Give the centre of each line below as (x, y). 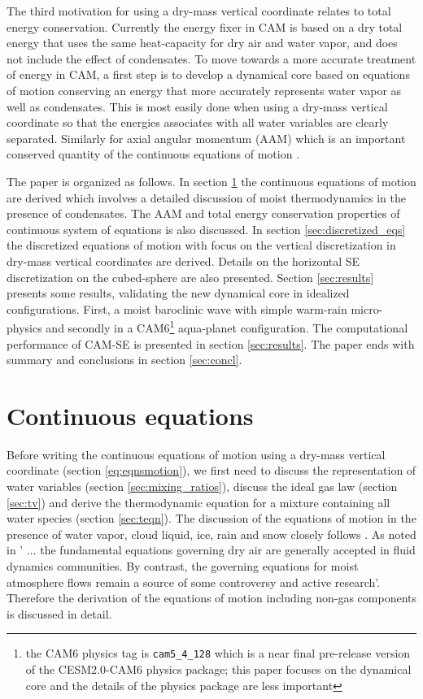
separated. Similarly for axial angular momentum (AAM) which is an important (206, 138)
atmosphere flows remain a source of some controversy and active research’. (194, 582)
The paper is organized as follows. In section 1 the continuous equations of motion (211, 181)
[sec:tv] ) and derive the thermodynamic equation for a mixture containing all (198, 502)
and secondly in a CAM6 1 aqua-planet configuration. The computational (227, 326)
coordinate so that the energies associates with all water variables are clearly (198, 122)
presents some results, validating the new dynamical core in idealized (178, 293)
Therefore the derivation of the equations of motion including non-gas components (211, 598)
